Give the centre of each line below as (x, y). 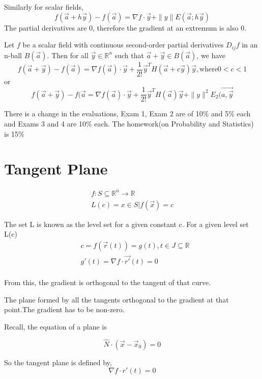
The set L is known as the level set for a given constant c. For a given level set (126, 224)
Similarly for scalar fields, (44, 7)
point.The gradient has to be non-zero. (64, 309)
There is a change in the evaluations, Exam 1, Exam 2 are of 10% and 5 (117, 113)
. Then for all (68, 55)
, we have (211, 55)
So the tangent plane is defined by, (58, 362)
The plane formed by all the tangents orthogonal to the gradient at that (117, 299)
